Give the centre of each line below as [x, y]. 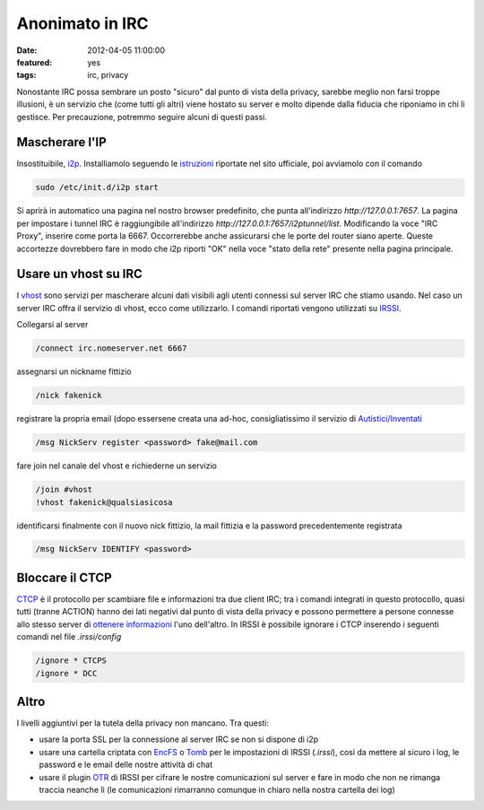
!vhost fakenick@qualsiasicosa [104, 502]
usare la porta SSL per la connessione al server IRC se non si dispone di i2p [179, 739]
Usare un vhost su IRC [80, 274]
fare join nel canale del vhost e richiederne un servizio [117, 466]
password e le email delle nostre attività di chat [126, 765]
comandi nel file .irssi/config [69, 637]
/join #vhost [64, 490]
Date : [27, 50]
